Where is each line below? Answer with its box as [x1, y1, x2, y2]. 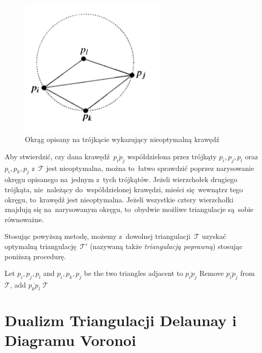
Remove [199, 268, 224, 278]
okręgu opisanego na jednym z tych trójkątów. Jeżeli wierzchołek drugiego [5, 174, 238, 185]
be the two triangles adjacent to [84, 268, 183, 278]
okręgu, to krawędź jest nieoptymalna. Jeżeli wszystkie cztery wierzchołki [5, 194, 234, 204]
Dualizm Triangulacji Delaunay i [5, 309, 237, 330]
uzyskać [202, 231, 226, 241]
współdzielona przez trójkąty [127, 151, 217, 161]
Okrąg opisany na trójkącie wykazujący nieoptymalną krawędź [25, 134, 219, 145]
